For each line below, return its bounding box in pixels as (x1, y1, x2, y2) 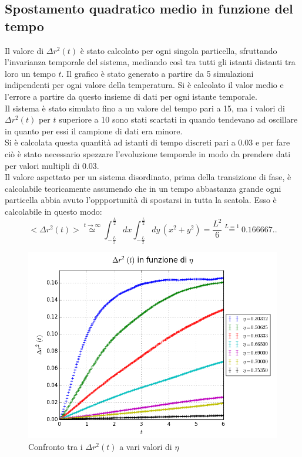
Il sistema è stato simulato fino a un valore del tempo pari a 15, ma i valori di (5, 101, 285, 114)
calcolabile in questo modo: (5, 205, 102, 217)
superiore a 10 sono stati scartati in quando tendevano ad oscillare (59, 113, 298, 126)
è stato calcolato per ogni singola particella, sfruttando (80, 44, 277, 56)
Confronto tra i (28, 440, 83, 452)
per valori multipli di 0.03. (5, 159, 99, 171)
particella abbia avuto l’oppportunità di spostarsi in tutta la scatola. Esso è (5, 194, 277, 206)
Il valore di (5, 44, 44, 56)
